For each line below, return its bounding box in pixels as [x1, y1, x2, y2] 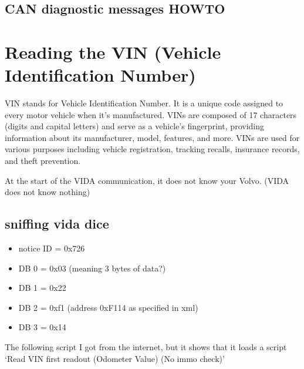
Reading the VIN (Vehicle [5, 39, 221, 63]
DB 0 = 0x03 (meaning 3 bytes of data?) [18, 261, 166, 274]
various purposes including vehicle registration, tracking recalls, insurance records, [5, 143, 300, 155]
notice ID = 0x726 [18, 242, 85, 254]
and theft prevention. [5, 155, 81, 167]
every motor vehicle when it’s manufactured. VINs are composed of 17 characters [5, 108, 297, 120]
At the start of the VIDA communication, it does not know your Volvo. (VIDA [5, 174, 289, 186]
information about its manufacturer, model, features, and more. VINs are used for [5, 131, 300, 143]
